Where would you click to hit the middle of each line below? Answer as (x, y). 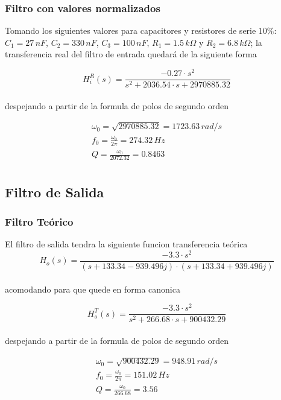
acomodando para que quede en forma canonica (93, 289)
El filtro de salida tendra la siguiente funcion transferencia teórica (126, 244)
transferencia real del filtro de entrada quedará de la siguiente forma (131, 54)
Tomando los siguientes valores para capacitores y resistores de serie (131, 30)
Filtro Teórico (39, 222)
